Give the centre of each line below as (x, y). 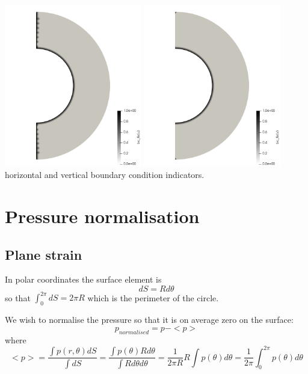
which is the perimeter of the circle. (153, 297)
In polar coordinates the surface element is (83, 279)
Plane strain (44, 254)
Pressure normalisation (102, 216)
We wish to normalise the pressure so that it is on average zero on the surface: (149, 320)
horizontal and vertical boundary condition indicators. (105, 175)
